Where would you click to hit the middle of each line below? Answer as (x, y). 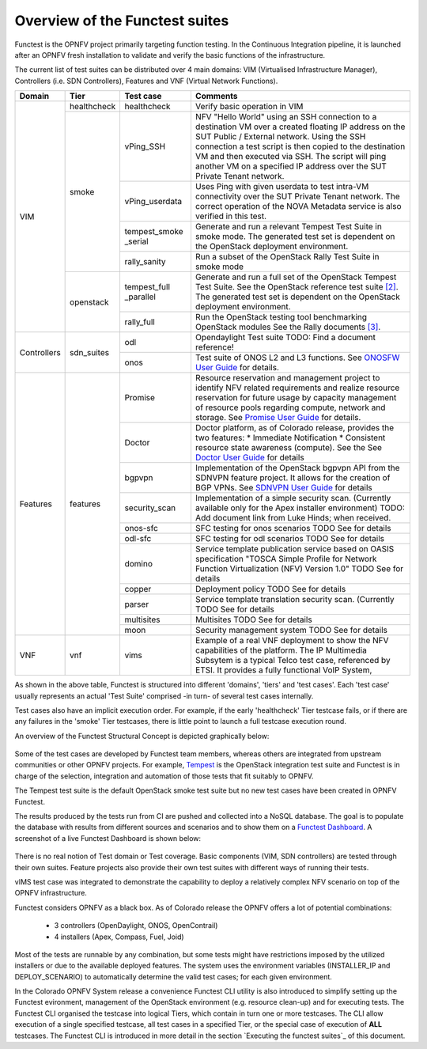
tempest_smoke (154, 232)
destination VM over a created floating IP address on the (300, 127)
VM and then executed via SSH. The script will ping (291, 157)
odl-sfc (138, 539)
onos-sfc (141, 528)
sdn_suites (90, 352)
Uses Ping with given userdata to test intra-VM (282, 187)
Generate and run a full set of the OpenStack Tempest (296, 277)
